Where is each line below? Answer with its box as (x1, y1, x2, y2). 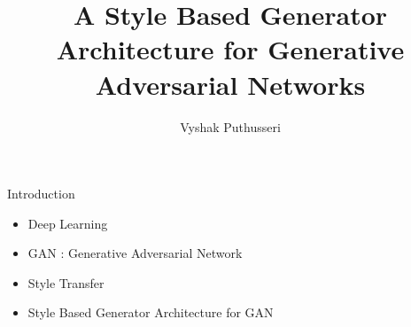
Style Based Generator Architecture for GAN (27, 303, 274, 322)
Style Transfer (27, 273, 105, 292)
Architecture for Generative (56, 31, 405, 67)
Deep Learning (27, 214, 108, 232)
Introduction (7, 184, 75, 203)
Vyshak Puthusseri (180, 117, 281, 136)
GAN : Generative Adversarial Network (27, 244, 243, 262)
